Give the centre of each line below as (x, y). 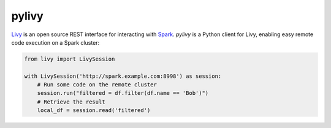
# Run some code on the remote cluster (97, 85)
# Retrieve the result (71, 102)
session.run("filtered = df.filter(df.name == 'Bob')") (123, 93)
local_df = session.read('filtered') (94, 111)
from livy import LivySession (70, 59)
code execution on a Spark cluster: (55, 42)
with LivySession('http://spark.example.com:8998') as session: (123, 76)
